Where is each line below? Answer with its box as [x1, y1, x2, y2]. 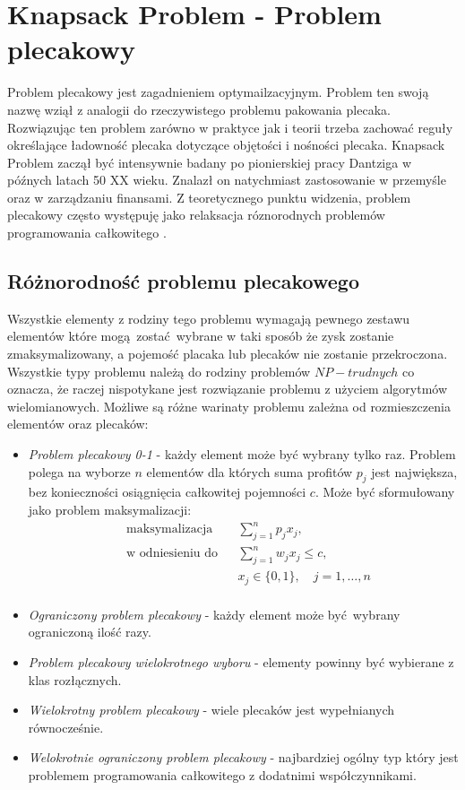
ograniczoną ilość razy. [28, 622, 151, 641]
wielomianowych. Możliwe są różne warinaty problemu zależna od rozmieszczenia [7, 396, 451, 415]
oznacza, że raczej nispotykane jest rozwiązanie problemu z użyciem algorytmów [7, 379, 448, 398]
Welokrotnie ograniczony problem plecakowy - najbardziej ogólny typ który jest [28, 748, 459, 767]
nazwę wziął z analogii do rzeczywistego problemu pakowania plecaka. [7, 100, 391, 118]
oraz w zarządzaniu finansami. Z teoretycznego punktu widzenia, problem [7, 187, 411, 206]
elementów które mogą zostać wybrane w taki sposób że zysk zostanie [7, 326, 394, 345]
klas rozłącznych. [28, 670, 122, 689]
